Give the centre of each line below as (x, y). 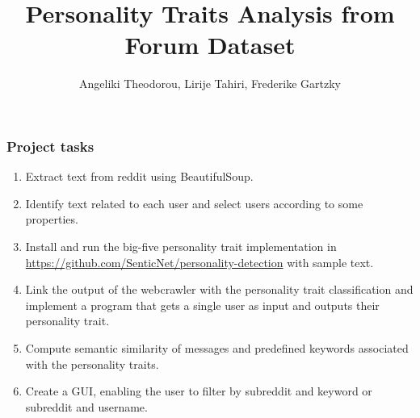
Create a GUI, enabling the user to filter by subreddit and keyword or (199, 391)
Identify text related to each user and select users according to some (194, 203)
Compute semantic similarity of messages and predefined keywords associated (217, 347)
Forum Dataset (210, 45)
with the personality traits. (92, 364)
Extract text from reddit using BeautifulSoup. (139, 176)
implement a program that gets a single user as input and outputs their (202, 305)
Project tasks (50, 146)
